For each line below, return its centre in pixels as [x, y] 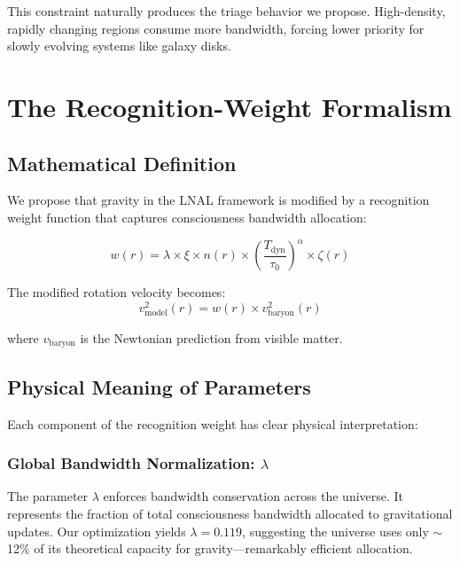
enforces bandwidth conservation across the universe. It [253, 496]
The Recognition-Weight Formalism [230, 106]
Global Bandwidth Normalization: [131, 463]
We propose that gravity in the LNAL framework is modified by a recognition [218, 200]
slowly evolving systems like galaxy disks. [119, 46]
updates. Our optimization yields [97, 531]
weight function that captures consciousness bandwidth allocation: [187, 217]
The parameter [48, 496]
